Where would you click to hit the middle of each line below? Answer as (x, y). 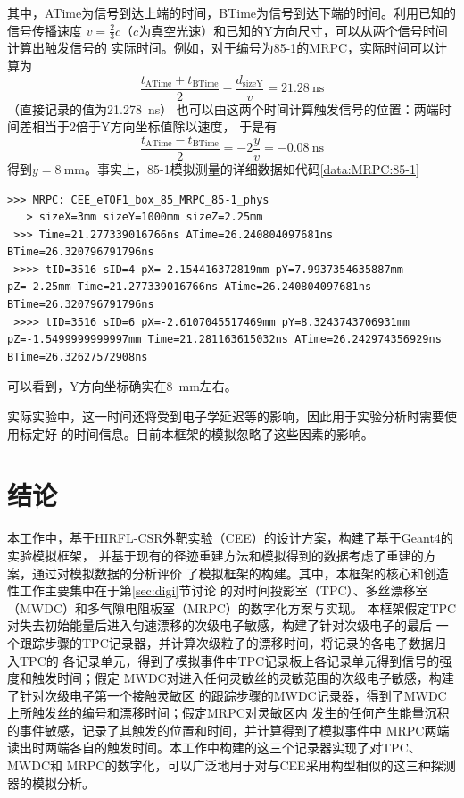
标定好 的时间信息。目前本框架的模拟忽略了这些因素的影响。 (196, 433)
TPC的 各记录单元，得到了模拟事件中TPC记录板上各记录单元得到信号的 (229, 660)
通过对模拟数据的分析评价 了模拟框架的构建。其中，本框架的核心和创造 (240, 573)
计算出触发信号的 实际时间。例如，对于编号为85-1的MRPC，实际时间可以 (221, 48)
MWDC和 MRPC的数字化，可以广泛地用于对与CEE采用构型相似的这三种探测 (232, 765)
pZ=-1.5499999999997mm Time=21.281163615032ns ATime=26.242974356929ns (224, 340)
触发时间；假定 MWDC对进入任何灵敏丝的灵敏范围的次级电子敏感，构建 (243, 678)
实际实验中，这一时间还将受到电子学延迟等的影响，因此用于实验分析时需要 (226, 416)
